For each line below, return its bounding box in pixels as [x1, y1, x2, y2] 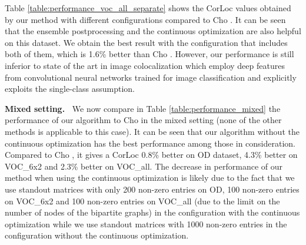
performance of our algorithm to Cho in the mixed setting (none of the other [5, 114, 282, 126]
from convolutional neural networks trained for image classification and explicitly [5, 71, 297, 83]
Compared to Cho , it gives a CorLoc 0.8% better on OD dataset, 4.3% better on [5, 148, 298, 161]
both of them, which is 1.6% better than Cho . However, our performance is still [5, 48, 294, 60]
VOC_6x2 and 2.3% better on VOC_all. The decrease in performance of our [5, 160, 282, 172]
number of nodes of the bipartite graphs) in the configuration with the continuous [5, 206, 300, 218]
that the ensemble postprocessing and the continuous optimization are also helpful [5, 25, 301, 37]
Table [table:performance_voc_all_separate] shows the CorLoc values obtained [5, 2, 291, 14]
